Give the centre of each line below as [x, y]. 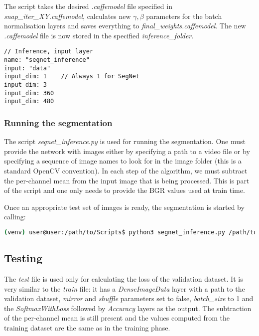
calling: [15, 217]
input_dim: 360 [29, 93]
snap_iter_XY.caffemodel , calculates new [67, 16]
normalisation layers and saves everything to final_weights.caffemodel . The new [125, 26]
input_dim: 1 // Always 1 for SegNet [72, 77]
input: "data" [27, 68]
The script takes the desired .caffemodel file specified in [88, 6]
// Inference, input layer [49, 52]
